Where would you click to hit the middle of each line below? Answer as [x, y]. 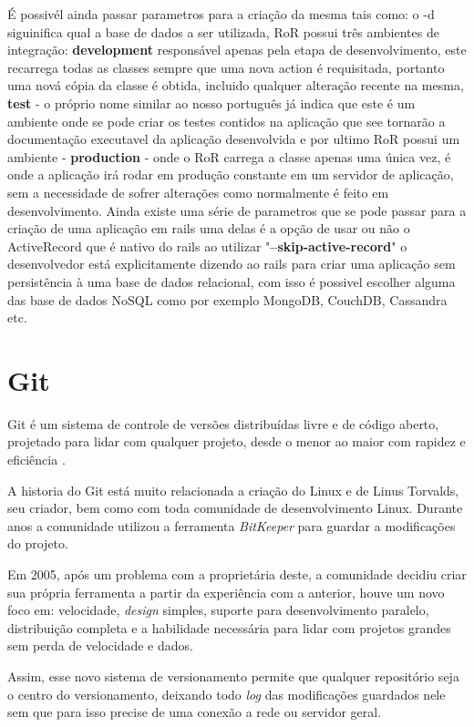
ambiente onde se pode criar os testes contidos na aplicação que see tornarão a [227, 121]
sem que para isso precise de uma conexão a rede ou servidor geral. [195, 712]
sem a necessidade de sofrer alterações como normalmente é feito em [198, 192]
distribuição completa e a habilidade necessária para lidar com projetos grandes [229, 627]
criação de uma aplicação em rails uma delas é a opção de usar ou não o [209, 228]
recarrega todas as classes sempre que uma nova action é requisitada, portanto [226, 67]
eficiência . [36, 459]
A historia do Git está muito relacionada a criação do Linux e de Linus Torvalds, [233, 490]
